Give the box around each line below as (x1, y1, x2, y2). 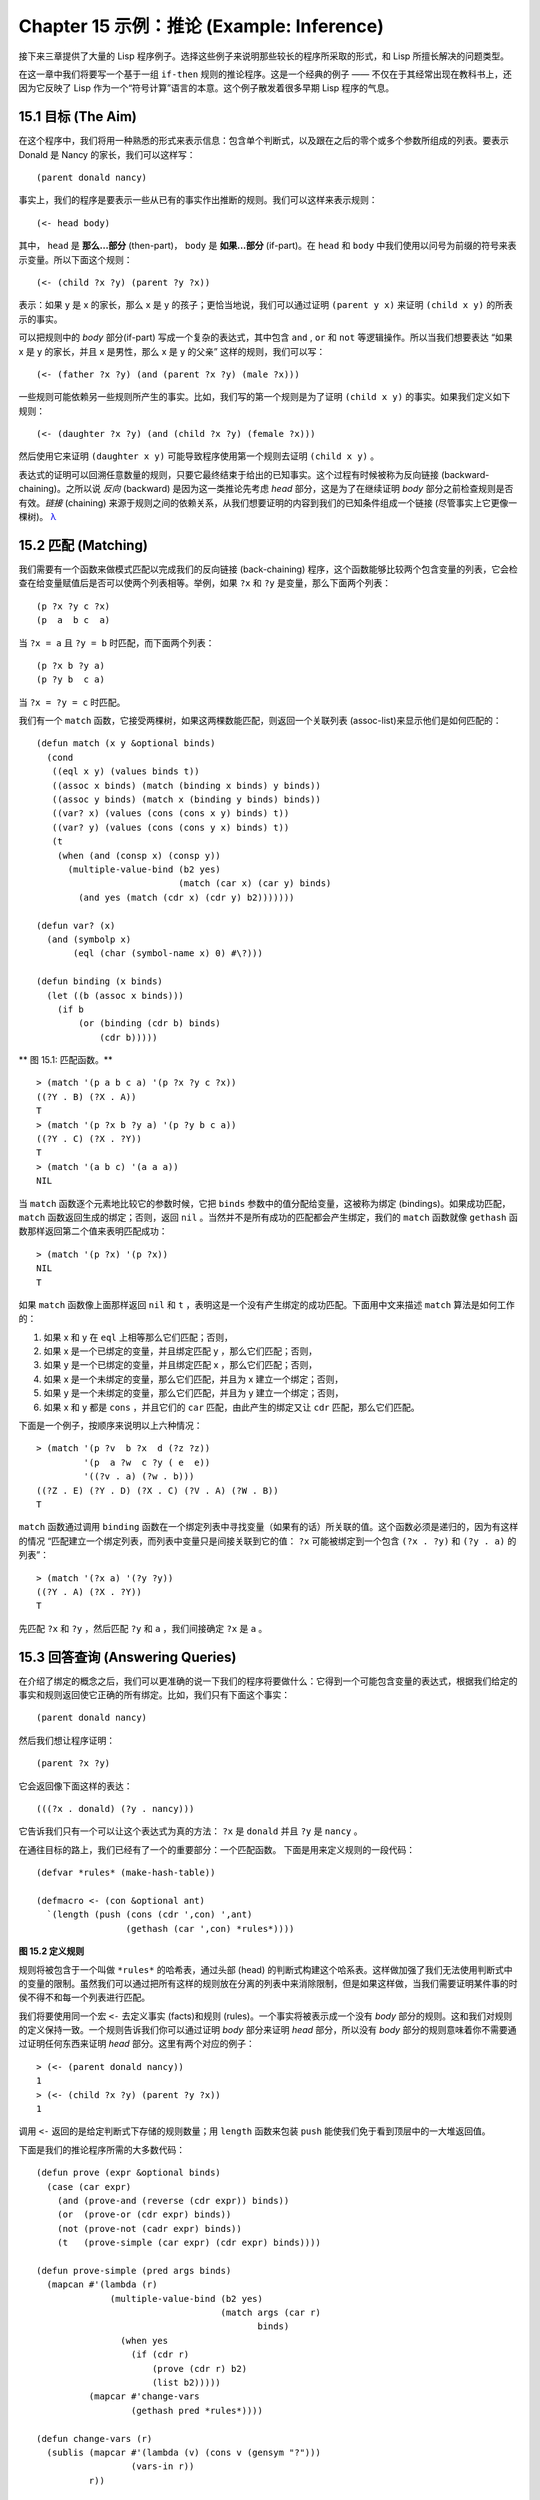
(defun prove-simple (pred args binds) (36, 2265, 232, 2276)
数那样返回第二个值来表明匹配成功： (18, 1225, 168, 1237)
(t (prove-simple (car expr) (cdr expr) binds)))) (56, 2237, 322, 2249)
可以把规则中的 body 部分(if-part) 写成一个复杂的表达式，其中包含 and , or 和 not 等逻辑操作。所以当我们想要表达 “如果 (18, 331, 514, 344)
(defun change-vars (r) (36, 2433, 153, 2444)
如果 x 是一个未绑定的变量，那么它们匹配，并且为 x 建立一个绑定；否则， (43, 1373, 344, 1385)
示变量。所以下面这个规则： (18, 253, 133, 265)
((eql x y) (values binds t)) (51, 766, 200, 777)
